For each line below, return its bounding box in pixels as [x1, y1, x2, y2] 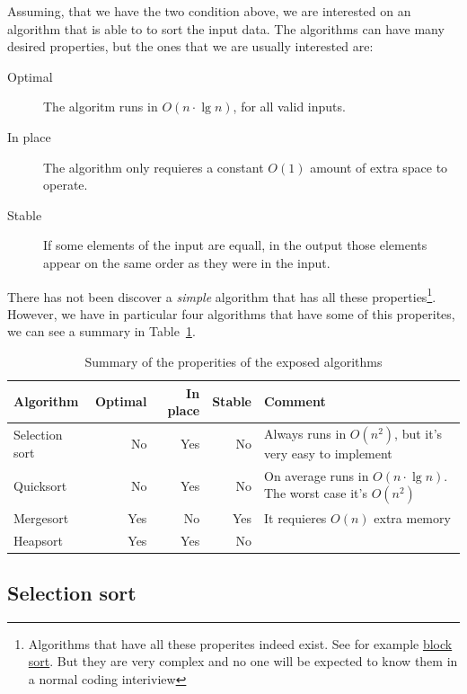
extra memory [374, 508, 451, 527]
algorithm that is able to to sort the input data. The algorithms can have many [7, 19, 445, 38]
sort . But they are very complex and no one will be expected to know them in [28, 652, 458, 671]
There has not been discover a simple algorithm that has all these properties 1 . [7, 284, 436, 306]
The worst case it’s [264, 484, 367, 503]
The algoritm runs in [43, 97, 158, 116]
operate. [43, 175, 88, 194]
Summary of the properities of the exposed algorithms [84, 351, 383, 370]
